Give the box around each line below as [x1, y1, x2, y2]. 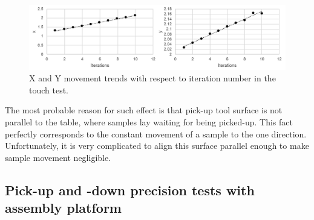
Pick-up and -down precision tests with [5, 180, 255, 199]
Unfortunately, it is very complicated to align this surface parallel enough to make [5, 139, 309, 152]
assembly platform [5, 198, 122, 217]
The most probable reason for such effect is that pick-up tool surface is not [5, 104, 283, 116]
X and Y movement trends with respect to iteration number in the [29, 72, 276, 84]
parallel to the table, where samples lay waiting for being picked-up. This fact [5, 116, 293, 128]
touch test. [29, 83, 69, 96]
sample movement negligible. [5, 151, 111, 163]
